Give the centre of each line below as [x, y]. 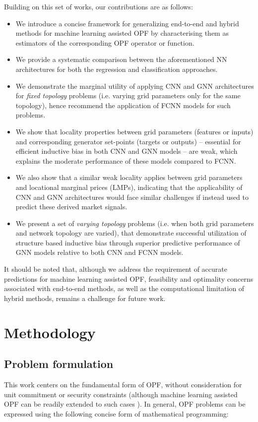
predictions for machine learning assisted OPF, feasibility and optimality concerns [129, 278]
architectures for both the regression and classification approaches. [117, 69]
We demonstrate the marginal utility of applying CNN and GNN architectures [135, 86]
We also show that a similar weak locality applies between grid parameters [129, 177]
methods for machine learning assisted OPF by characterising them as [122, 33]
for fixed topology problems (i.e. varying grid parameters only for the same [128, 95]
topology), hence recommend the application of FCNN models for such [123, 105]
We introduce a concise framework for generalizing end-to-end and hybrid [127, 23]
